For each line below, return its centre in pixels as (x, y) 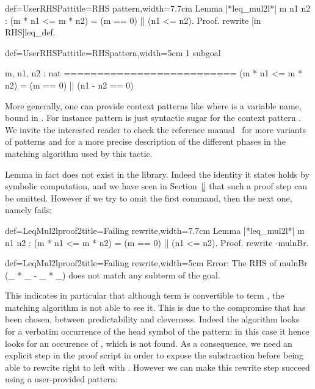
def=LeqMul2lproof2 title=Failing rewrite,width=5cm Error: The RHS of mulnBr (156, 263)
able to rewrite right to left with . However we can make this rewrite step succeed (157, 367)
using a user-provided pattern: (61, 379)
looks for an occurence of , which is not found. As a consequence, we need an (149, 343)
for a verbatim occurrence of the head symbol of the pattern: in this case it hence (157, 331)
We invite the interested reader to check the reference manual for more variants (156, 129)
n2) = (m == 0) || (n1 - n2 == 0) (69, 85)
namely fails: (29, 210)
